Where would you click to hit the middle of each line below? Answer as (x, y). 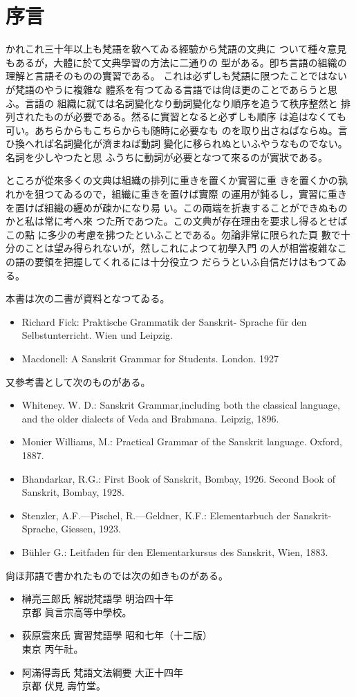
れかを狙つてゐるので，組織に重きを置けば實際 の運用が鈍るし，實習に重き (177, 194)
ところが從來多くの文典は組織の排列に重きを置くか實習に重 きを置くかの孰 (177, 180)
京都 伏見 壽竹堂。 (64, 686)
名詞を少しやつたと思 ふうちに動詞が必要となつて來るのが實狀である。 (167, 157)
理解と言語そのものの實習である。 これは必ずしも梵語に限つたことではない (177, 76)
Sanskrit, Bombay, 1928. (73, 492)
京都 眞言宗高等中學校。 (77, 612)
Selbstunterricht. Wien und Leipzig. (97, 335)
